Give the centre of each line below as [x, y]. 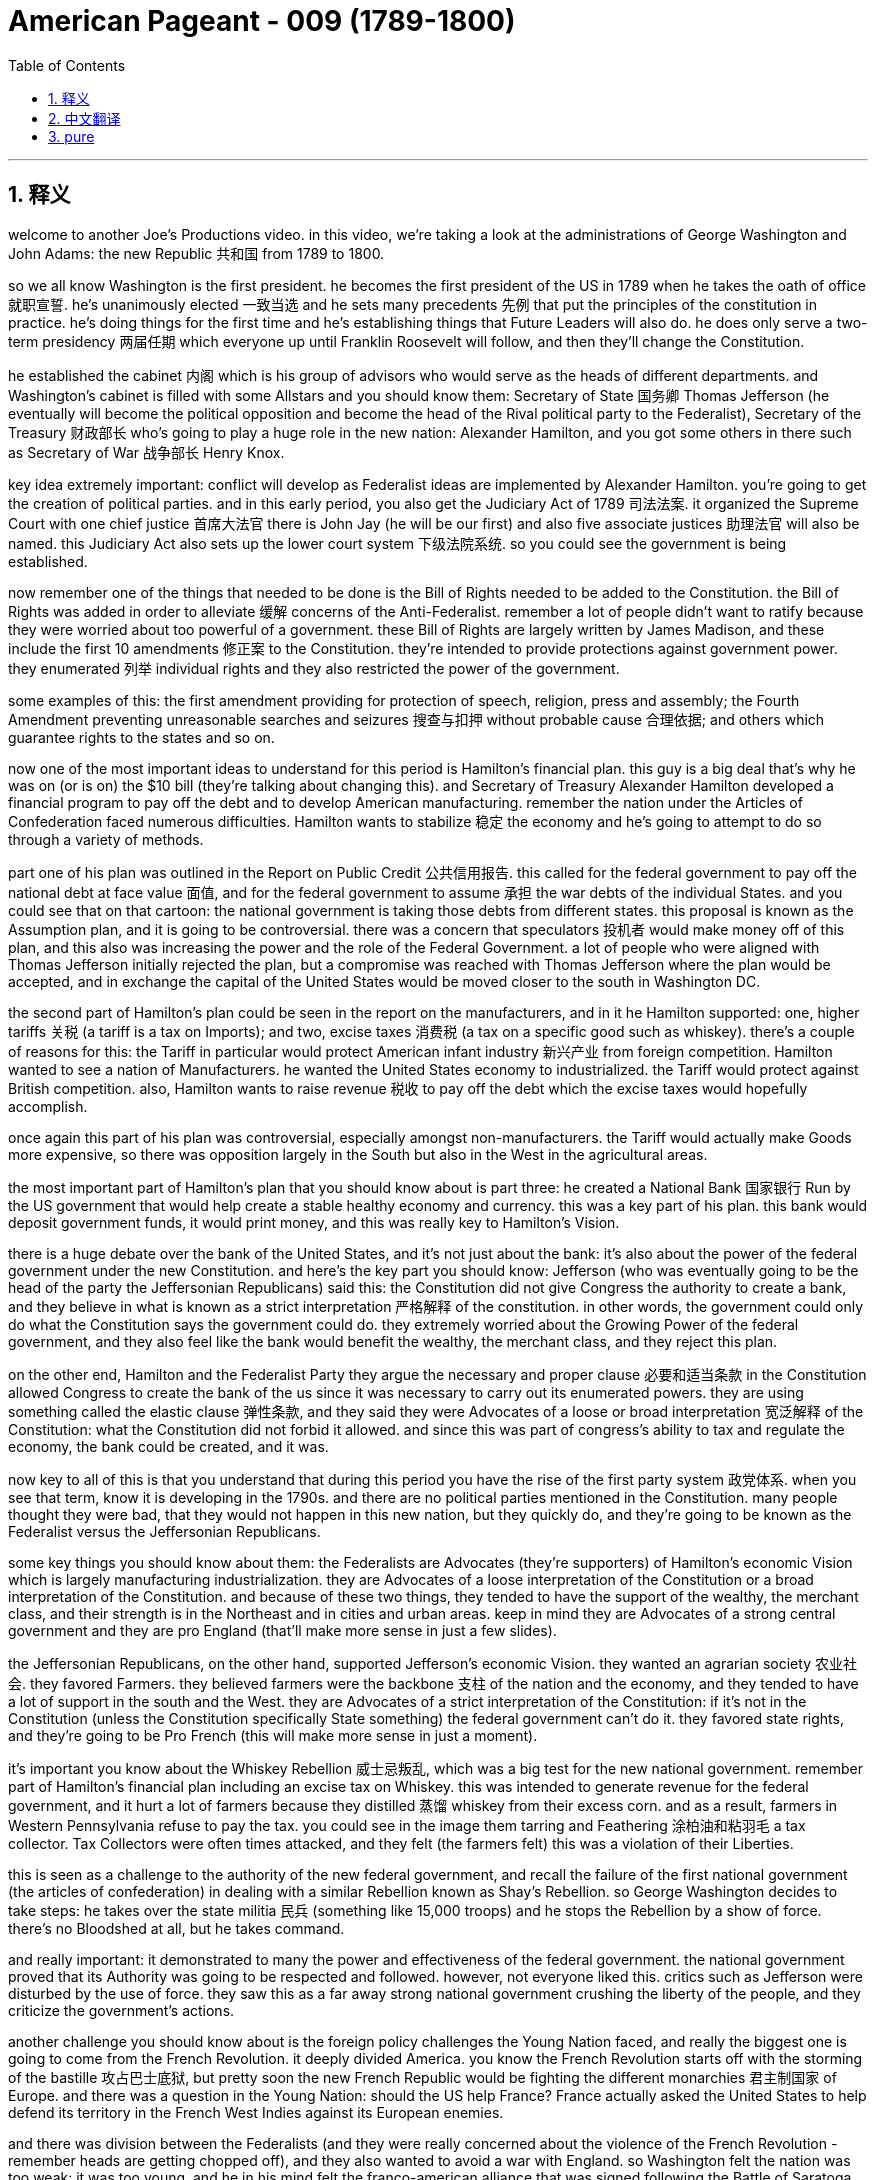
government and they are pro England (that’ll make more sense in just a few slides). [282, 1630]
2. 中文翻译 [84, 118]
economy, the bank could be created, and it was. [168, 1446]
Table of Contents [67, 65]
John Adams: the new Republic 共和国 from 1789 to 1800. [196, 253]
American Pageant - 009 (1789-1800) [262, 21]
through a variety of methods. [106, 839]
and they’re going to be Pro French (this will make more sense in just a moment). [273, 1735]
